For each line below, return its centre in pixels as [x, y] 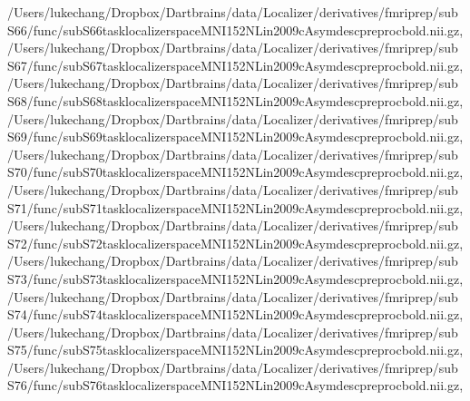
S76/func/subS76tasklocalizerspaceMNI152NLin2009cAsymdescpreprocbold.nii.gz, [235, 385]
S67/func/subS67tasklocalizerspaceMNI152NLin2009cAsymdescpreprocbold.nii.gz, [235, 65]
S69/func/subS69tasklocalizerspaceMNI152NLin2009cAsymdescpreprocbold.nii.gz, [235, 137]
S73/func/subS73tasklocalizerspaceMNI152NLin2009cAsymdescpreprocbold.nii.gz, [235, 278]
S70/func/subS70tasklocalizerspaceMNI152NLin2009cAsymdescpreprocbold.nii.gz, [235, 172]
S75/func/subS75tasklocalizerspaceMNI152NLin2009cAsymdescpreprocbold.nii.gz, [235, 350]
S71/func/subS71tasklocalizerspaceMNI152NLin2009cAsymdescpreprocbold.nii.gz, [235, 207]
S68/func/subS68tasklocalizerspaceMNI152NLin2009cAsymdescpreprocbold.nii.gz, [235, 100]
